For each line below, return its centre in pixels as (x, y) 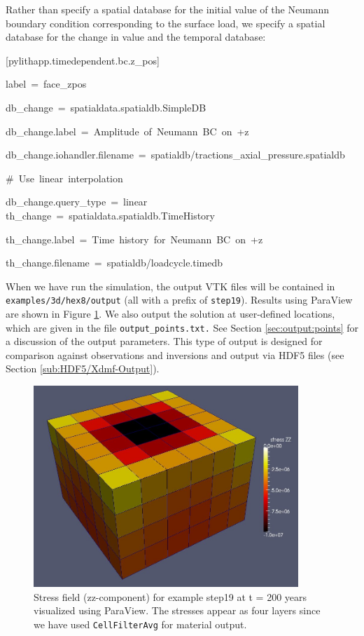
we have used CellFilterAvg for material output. (140, 624)
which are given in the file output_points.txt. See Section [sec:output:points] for (182, 327)
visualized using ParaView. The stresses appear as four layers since (177, 610)
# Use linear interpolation (64, 178)
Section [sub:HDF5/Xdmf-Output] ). (83, 368)
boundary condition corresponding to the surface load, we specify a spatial (166, 23)
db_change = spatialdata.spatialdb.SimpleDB (106, 107)
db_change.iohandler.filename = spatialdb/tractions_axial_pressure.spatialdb (175, 155)
